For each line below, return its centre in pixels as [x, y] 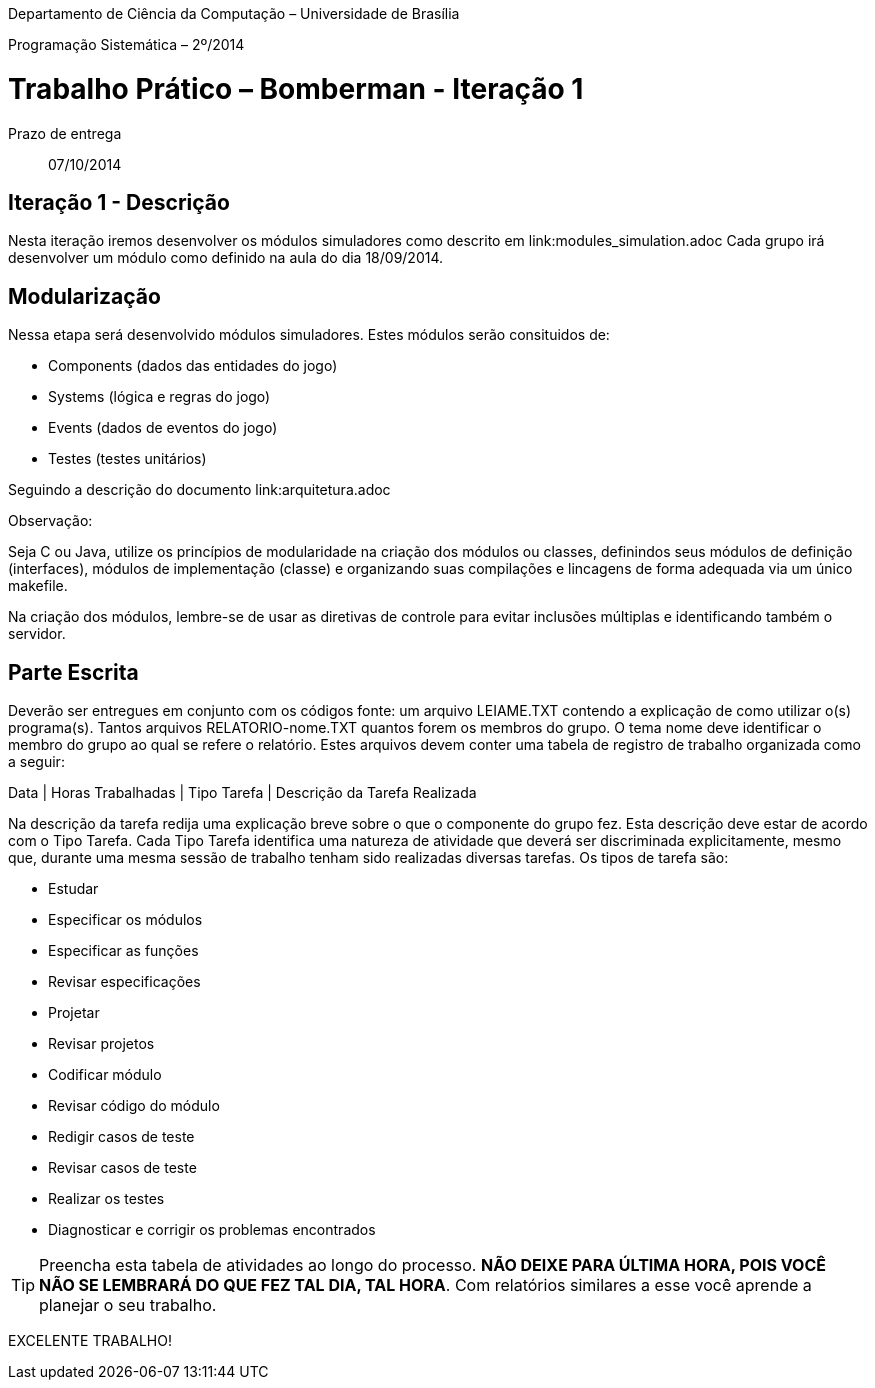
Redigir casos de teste [121, 1137]
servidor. [37, 634]
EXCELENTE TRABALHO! [90, 1341]
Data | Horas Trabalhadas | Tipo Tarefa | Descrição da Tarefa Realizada [242, 793]
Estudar [73, 889]
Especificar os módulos [125, 920]
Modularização [84, 296]
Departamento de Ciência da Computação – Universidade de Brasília [234, 13]
